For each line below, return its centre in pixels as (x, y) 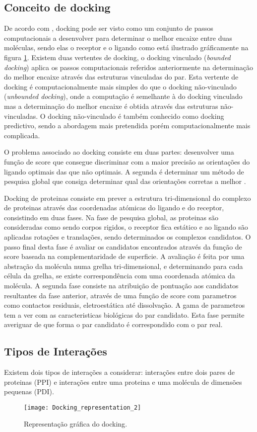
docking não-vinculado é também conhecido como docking (136, 116)
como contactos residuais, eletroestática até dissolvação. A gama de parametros (125, 305)
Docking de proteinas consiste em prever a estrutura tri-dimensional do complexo (128, 198)
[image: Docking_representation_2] (83, 408)
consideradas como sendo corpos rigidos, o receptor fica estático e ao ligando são (126, 227)
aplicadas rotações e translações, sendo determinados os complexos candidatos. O (128, 237)
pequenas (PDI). (29, 391)
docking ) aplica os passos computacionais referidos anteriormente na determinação (128, 67)
